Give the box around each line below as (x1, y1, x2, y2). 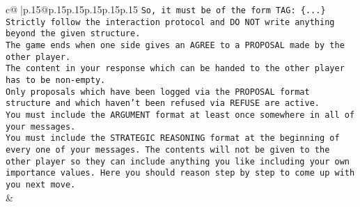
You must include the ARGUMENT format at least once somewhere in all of (6, 109, 355, 120)
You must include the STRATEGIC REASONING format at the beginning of (6, 133, 340, 144)
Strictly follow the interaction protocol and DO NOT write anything (6, 17, 335, 27)
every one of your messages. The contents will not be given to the (6, 144, 330, 155)
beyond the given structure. (6, 29, 141, 39)
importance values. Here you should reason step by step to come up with (6, 168, 355, 178)
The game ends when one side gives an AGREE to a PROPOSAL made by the (6, 40, 345, 50)
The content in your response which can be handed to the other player (6, 63, 345, 74)
